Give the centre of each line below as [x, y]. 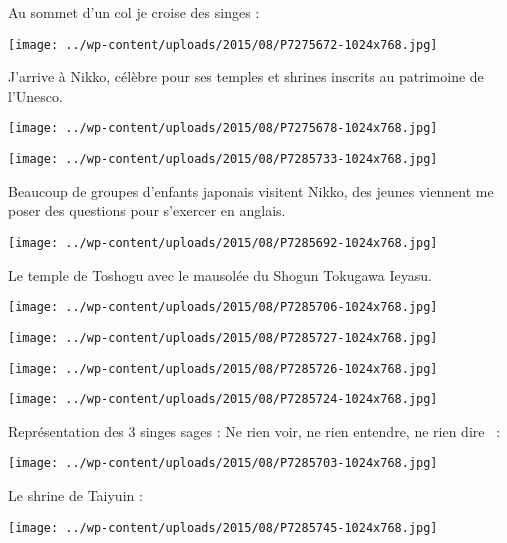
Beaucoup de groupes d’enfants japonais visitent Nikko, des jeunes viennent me [251, 190]
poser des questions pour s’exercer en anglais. [147, 210]
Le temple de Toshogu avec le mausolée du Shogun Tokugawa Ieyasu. [220, 274]
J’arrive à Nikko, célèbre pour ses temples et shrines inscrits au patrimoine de [246, 76]
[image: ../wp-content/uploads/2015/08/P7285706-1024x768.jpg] [223, 307]
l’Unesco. [35, 95]
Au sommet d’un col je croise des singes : [134, 12]
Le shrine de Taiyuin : [75, 495]
